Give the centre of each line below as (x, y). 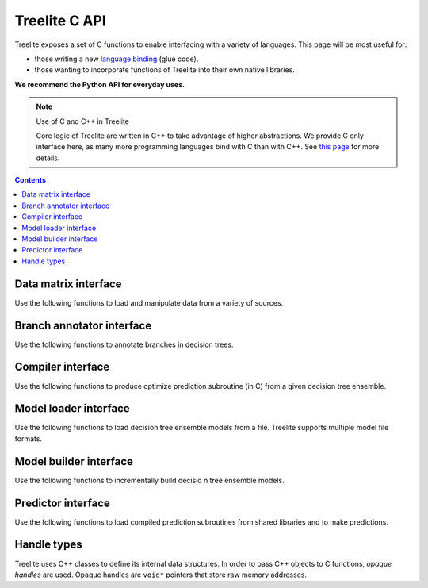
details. (48, 158)
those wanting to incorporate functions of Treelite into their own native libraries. (164, 70)
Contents (31, 180)
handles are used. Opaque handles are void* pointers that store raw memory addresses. (160, 575)
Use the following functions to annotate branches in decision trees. (124, 344)
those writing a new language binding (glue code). (117, 59)
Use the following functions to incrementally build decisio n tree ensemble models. (149, 480)
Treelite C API (60, 21)
